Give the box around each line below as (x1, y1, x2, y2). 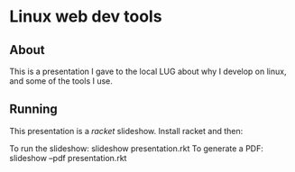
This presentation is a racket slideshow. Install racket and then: (9, 125, 244, 136)
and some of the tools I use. (9, 76, 113, 86)
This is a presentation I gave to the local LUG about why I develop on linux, (9, 66, 287, 77)
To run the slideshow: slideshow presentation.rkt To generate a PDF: (9, 142, 263, 154)
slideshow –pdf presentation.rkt (9, 152, 127, 163)
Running (9, 102, 59, 117)
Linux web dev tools (9, 6, 162, 27)
